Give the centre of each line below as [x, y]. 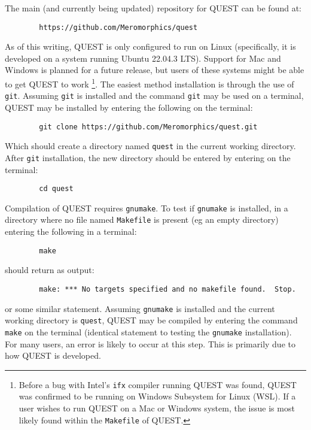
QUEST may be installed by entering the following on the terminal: [129, 107]
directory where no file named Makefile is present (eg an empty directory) [142, 219]
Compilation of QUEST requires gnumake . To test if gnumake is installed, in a [147, 208]
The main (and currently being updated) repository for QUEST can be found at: [153, 8]
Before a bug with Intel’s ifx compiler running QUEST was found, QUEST [158, 384]
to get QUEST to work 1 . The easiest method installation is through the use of [150, 83]
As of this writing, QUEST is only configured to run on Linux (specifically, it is [150, 46]
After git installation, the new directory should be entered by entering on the [148, 157]
